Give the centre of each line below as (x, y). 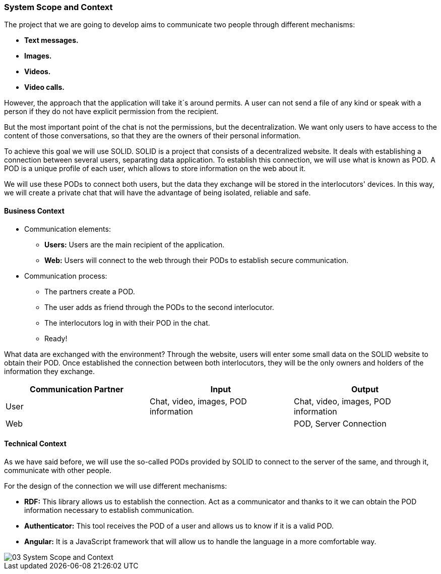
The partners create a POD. (90, 291)
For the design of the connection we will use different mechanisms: (116, 486)
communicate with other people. (58, 470)
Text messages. (51, 40)
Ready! (56, 338)
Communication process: (66, 276)
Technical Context (35, 444)
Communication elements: (68, 229)
